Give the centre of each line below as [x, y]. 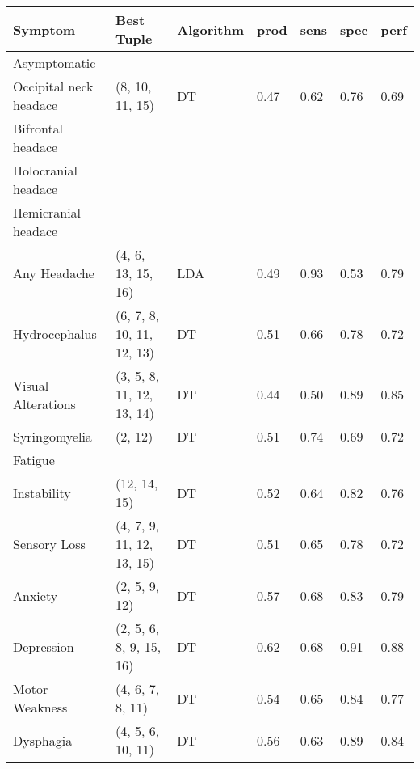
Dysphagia [43, 740]
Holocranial [46, 170]
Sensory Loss [49, 544]
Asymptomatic [55, 63]
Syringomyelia [52, 436]
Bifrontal [38, 128]
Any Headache [54, 273]
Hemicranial [47, 212]
